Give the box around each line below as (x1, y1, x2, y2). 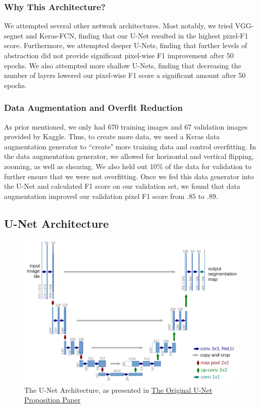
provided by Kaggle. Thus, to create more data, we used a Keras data (4, 131, 220, 142)
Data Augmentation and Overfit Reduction (4, 101, 183, 114)
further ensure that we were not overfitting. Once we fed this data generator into (4, 171, 254, 181)
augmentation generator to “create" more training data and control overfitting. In (4, 141, 256, 151)
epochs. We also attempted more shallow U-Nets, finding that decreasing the (4, 60, 241, 70)
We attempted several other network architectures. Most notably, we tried (4, 20, 233, 31)
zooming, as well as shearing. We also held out (4, 160, 148, 171)
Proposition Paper (24, 394, 81, 405)
